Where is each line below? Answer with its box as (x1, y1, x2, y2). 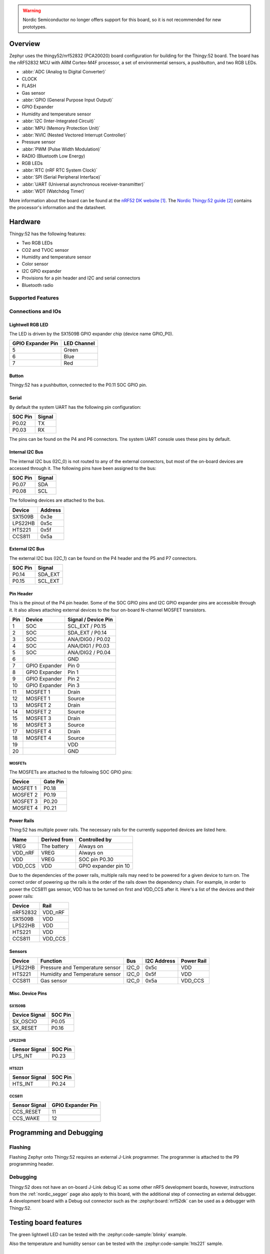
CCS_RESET (12, 1109, 41, 1116)
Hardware (9, 217, 41, 226)
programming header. (9, 1161, 54, 1167)
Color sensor (21, 261, 48, 267)
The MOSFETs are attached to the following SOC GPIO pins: (9, 769, 132, 775)
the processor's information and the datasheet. (9, 204, 106, 210)
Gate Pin (43, 778, 64, 785)
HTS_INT (12, 1080, 33, 1087)
